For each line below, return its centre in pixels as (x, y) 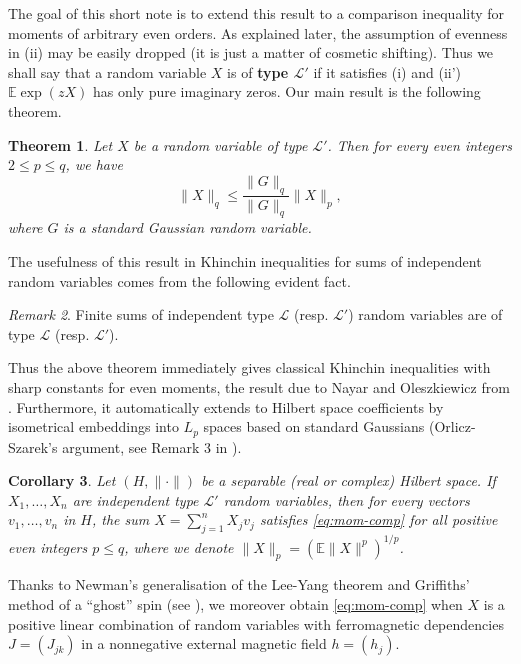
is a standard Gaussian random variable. (187, 227)
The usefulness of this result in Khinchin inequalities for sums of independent (245, 260)
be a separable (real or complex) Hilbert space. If (348, 480)
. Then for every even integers (419, 144)
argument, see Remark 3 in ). (152, 446)
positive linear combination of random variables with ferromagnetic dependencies (256, 623)
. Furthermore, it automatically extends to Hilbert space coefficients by (226, 406)
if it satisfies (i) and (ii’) (387, 71)
